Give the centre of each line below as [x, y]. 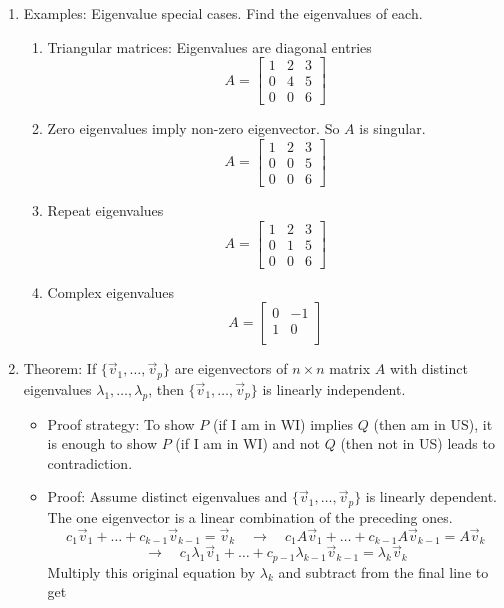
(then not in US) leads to [417, 443]
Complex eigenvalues [111, 291]
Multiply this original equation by [151, 571]
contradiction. [90, 462]
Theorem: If [60, 368]
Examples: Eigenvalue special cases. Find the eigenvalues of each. [223, 13]
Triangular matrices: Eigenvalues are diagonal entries [209, 46]
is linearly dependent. [431, 496]
